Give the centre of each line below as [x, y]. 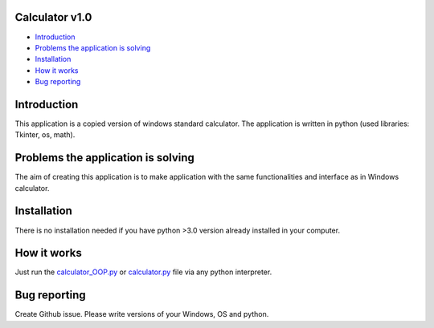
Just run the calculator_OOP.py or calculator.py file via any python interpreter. [143, 272]
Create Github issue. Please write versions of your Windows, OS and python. [142, 314]
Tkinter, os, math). [45, 135]
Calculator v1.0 [53, 17]
